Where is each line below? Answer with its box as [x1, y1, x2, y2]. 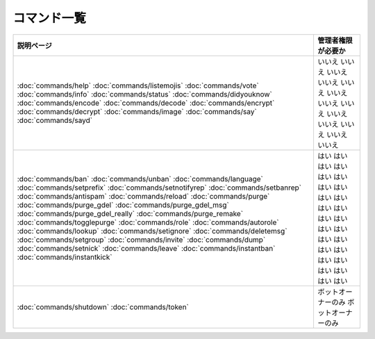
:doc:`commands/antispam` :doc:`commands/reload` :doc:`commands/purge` [17, 191, 270, 201]
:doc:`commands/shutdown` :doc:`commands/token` [17, 302, 189, 312]
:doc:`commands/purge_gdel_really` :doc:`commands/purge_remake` [17, 208, 243, 218]
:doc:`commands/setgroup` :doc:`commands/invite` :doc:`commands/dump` [17, 235, 266, 245]
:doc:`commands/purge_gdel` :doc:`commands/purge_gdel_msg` [17, 200, 229, 210]
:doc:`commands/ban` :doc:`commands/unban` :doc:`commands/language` [17, 174, 264, 183]
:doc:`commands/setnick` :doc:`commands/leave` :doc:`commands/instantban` [17, 243, 276, 253]
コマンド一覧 [12, 10, 87, 26]
